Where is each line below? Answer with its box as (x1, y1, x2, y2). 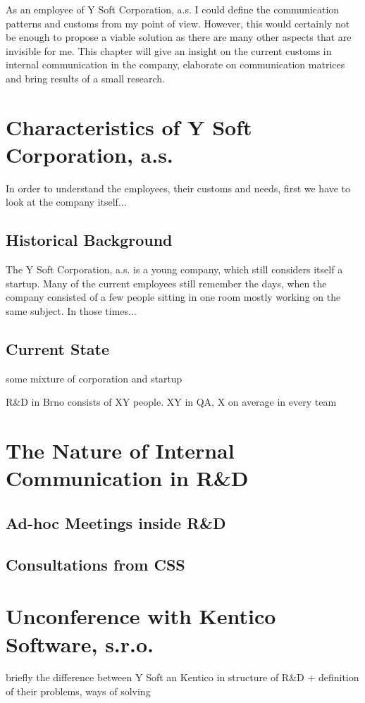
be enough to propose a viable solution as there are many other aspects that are (6, 30, 352, 44)
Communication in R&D (6, 464, 249, 492)
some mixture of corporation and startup (6, 371, 182, 385)
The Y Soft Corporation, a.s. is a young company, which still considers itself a (6, 262, 343, 277)
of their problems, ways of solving (6, 684, 151, 699)
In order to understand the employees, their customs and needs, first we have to (6, 180, 351, 195)
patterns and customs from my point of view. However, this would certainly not (6, 15, 350, 30)
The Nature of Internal (6, 436, 235, 465)
